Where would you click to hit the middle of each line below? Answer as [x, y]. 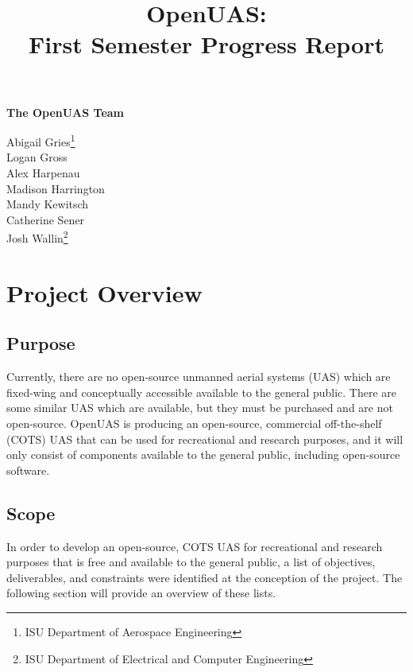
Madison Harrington [56, 188]
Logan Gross [37, 157]
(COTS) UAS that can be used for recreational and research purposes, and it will [205, 439]
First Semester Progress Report [206, 44]
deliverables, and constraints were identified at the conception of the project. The [205, 577]
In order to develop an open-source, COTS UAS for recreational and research [195, 546]
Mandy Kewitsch [48, 204]
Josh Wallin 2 [37, 237]
